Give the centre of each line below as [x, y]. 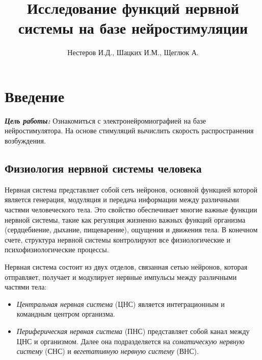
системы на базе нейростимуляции [133, 28]
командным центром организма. [66, 314]
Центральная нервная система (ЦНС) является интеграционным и [121, 304]
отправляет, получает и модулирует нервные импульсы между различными [121, 277]
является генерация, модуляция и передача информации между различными [122, 199]
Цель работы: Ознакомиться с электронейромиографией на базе [105, 120]
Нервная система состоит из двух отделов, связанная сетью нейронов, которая [126, 266]
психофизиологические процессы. [57, 249]
